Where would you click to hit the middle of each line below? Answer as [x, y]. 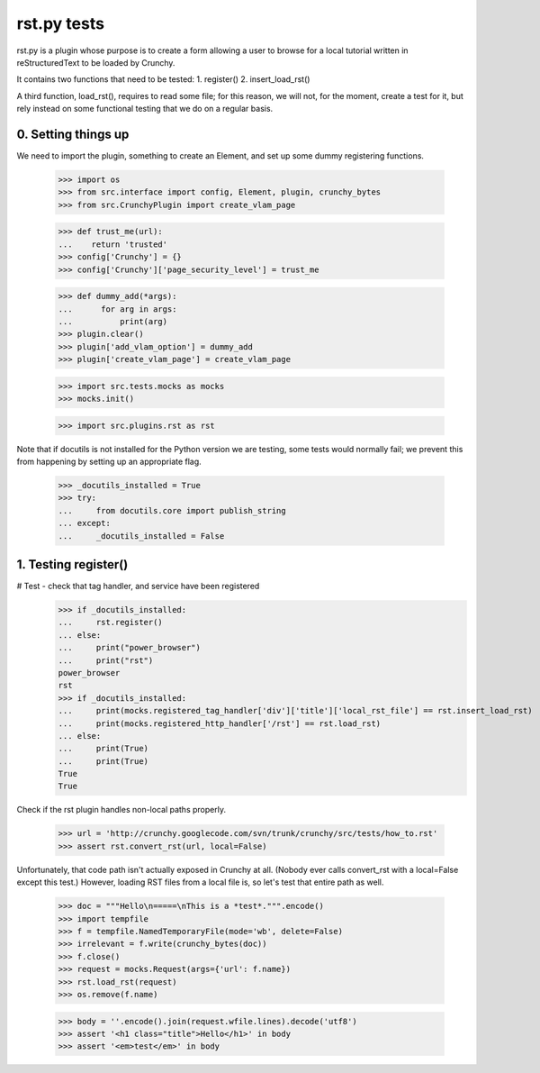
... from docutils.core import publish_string [172, 510]
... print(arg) [113, 321]
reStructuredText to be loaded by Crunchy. [96, 62]
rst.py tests [61, 23]
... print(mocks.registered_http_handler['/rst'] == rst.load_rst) [220, 723]
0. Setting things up [73, 134]
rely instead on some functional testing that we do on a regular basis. [145, 109]
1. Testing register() [72, 564]
